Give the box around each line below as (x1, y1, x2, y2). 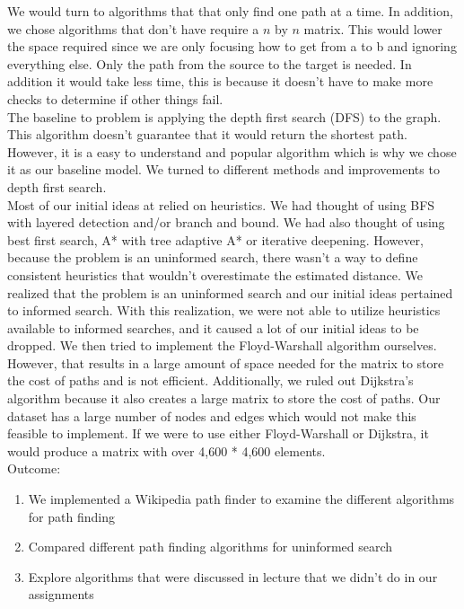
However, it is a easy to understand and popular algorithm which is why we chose (7, 142, 457, 161)
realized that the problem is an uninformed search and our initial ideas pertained (7, 283, 453, 302)
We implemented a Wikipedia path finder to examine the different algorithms (28, 490, 455, 508)
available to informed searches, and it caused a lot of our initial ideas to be (7, 318, 419, 337)
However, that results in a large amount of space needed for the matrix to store (7, 353, 444, 372)
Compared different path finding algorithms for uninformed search (28, 537, 393, 556)
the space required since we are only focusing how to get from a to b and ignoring (7, 37, 457, 56)
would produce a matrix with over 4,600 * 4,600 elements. (7, 441, 326, 460)
